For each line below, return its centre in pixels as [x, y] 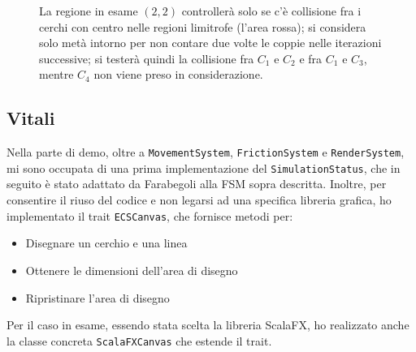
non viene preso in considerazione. [178, 74]
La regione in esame [89, 11]
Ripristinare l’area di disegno [97, 297]
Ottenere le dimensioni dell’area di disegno [132, 270]
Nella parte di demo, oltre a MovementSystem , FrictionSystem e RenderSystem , [206, 152]
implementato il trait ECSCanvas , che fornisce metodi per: [150, 215]
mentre [56, 74]
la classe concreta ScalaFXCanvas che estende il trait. [139, 340]
